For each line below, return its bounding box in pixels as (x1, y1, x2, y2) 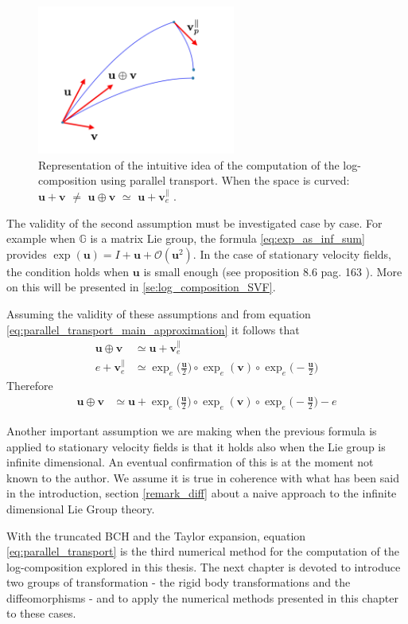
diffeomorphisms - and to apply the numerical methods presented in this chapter (6, 589, 398, 606)
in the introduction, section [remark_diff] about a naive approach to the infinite (6, 485, 397, 501)
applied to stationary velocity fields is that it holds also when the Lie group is (6, 438, 386, 454)
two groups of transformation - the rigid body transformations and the (6, 574, 351, 591)
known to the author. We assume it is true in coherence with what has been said (6, 469, 399, 486)
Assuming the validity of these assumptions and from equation (6, 305, 311, 322)
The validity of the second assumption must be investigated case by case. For (6, 214, 383, 231)
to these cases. (6, 605, 76, 622)
